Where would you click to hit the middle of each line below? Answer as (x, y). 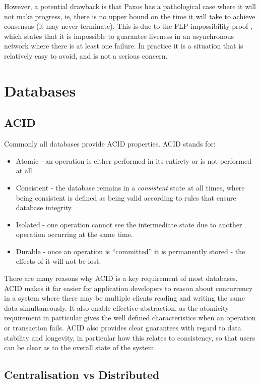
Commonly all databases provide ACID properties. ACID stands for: (110, 144)
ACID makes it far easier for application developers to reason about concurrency (128, 288)
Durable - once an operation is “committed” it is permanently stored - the (131, 251)
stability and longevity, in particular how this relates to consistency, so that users (130, 337)
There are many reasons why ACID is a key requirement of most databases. (121, 278)
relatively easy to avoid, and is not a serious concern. (86, 55)
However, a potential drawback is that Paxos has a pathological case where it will (130, 6)
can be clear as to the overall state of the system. (80, 347)
